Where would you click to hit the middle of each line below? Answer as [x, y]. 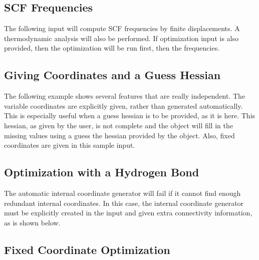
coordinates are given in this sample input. [70, 145]
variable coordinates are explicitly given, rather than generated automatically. [123, 105]
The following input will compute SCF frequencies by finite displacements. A [122, 28]
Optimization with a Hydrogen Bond [102, 172]
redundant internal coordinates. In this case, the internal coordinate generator [124, 203]
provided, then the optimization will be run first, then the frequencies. [112, 48]
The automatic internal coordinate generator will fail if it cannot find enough [122, 193]
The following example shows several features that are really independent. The [125, 96]
